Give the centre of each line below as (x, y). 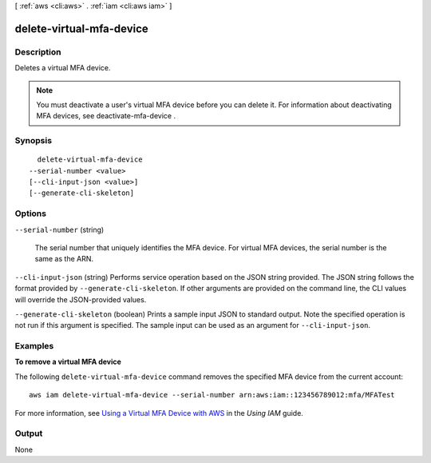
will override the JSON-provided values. (81, 299)
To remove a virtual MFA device (68, 362)
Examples (34, 346)
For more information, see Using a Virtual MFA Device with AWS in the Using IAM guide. (159, 413)
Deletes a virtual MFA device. (63, 68)
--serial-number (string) (59, 230)
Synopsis (33, 141)
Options (31, 214)
